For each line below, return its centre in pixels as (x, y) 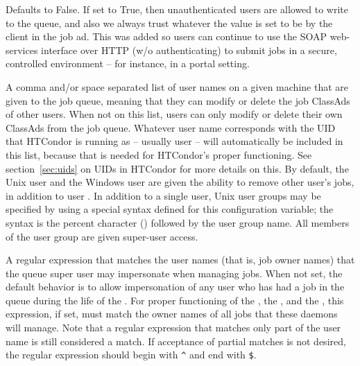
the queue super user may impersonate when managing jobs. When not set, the (174, 273)
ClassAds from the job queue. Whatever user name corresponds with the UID (171, 127)
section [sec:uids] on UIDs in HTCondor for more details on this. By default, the (177, 168)
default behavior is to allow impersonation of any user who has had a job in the (175, 287)
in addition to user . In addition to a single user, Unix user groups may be (163, 195)
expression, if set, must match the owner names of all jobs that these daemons (172, 314)
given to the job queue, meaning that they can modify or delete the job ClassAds (178, 100)
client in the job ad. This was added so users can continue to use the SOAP (166, 36)
